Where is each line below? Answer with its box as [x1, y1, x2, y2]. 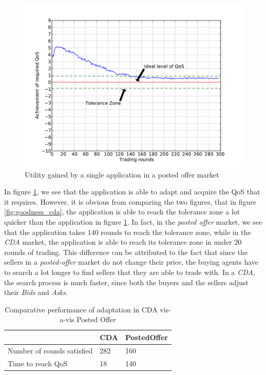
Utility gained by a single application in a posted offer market [25, 169, 219, 180]
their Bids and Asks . [4, 287, 68, 298]
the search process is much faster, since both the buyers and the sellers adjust [4, 277, 249, 287]
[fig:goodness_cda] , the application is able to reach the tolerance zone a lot [4, 206, 240, 217]
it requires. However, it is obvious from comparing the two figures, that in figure [4, 196, 256, 207]
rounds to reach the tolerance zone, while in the [101, 226, 251, 237]
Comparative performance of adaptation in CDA [5, 304, 158, 314]
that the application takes [4, 226, 85, 237]
